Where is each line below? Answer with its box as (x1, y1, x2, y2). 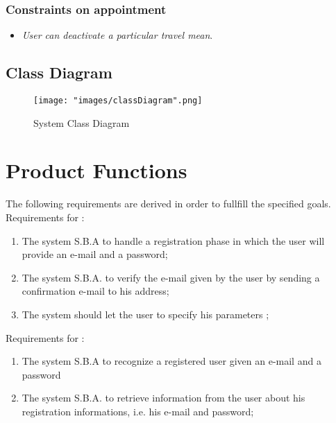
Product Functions (6, 156, 187, 184)
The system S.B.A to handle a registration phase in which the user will (22, 233, 325, 248)
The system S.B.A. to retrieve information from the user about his (22, 390, 305, 405)
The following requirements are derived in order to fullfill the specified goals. (6, 196, 331, 211)
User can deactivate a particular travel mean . (22, 28, 213, 42)
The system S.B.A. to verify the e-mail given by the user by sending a (22, 270, 320, 284)
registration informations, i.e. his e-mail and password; (22, 404, 254, 418)
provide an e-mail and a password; (22, 247, 168, 261)
